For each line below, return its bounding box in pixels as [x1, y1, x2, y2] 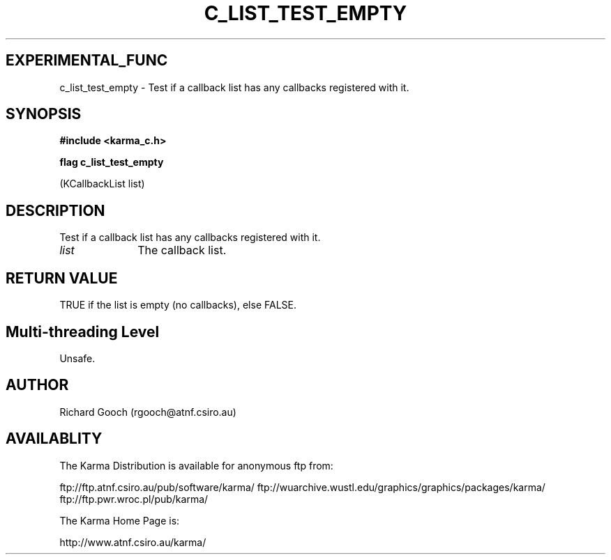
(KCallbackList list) [59, 178, 145, 190]
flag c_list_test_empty [59, 156, 164, 169]
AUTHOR [6, 376, 69, 394]
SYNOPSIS [6, 105, 82, 123]
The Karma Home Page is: [59, 514, 180, 527]
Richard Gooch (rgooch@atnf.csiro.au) [59, 405, 236, 418]
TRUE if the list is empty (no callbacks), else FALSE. [59, 299, 296, 311]
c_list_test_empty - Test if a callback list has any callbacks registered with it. [59, 81, 409, 93]
